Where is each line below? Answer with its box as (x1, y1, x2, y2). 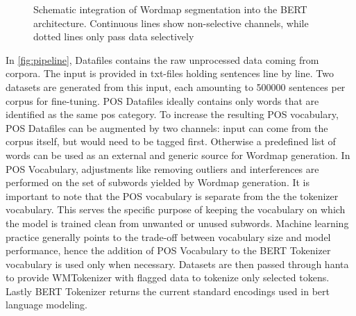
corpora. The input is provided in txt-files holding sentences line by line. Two (6, 66, 334, 81)
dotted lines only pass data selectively (33, 29, 194, 44)
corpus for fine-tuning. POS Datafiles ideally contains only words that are (6, 93, 319, 108)
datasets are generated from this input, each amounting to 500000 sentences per (6, 79, 346, 94)
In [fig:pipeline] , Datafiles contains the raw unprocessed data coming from (6, 52, 319, 67)
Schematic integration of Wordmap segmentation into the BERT (33, 2, 307, 16)
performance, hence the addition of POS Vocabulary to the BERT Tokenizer (6, 243, 331, 258)
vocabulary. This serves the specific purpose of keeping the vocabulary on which (6, 202, 346, 217)
